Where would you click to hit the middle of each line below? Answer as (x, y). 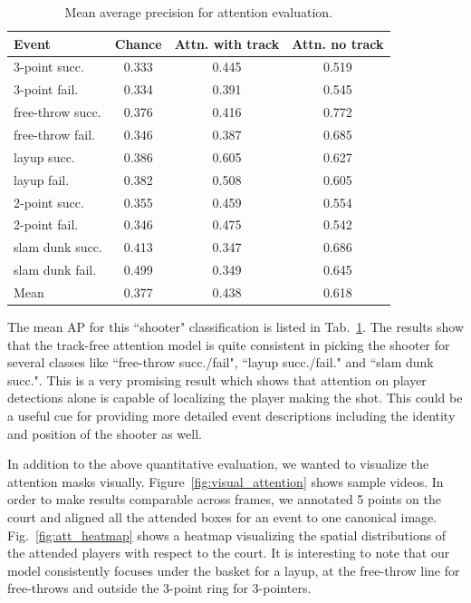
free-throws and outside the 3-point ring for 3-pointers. (159, 588)
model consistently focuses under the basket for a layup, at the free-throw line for (234, 570)
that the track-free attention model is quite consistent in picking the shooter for (229, 344)
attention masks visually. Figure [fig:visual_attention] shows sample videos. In (226, 481)
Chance (138, 43)
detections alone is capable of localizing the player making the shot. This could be (235, 398)
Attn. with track (227, 43)
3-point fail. (46, 89)
